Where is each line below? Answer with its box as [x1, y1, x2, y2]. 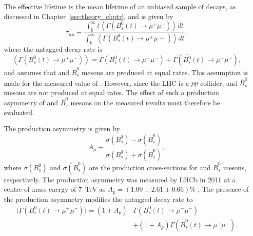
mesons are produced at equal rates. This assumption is [81, 67, 248, 77]
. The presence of [197, 184, 249, 194]
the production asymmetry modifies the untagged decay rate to [4, 194, 193, 204]
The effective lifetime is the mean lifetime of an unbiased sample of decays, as [4, 1, 236, 11]
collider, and [200, 78, 237, 88]
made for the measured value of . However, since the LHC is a [4, 78, 189, 88]
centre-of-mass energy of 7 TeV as [4, 184, 106, 194]
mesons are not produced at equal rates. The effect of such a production [4, 87, 219, 97]
